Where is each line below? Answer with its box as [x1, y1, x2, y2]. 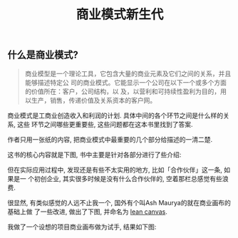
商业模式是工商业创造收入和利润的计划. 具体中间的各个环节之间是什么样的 [7, 111, 223, 120]
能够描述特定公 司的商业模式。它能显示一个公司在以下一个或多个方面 [24, 78, 227, 86]
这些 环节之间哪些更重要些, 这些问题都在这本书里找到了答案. [16, 120, 193, 128]
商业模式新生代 [76, 6, 164, 23]
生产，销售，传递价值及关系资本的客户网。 [31, 95, 157, 104]
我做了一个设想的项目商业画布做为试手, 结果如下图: [7, 222, 157, 231]
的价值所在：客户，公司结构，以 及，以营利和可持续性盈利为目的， [24, 87, 221, 95]
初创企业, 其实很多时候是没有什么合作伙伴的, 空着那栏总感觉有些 [33, 174, 222, 182]
